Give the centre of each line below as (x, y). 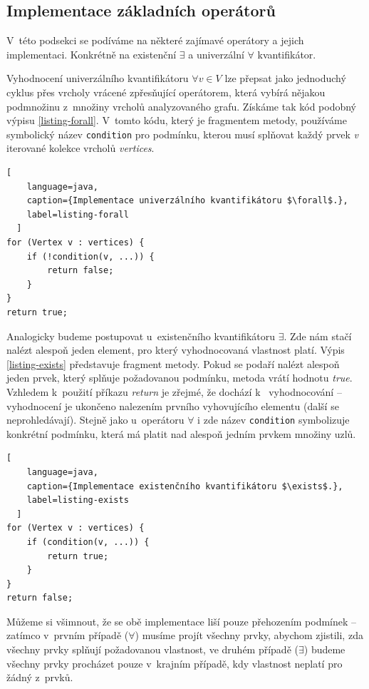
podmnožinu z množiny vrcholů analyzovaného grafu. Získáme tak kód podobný (181, 106)
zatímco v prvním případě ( (68, 635)
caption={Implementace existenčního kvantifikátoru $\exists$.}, (185, 486)
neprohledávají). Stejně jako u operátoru (95, 420)
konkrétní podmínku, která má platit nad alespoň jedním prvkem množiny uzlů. (181, 433)
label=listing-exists (78, 500)
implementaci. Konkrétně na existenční (92, 54)
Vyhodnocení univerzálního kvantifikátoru (98, 78)
